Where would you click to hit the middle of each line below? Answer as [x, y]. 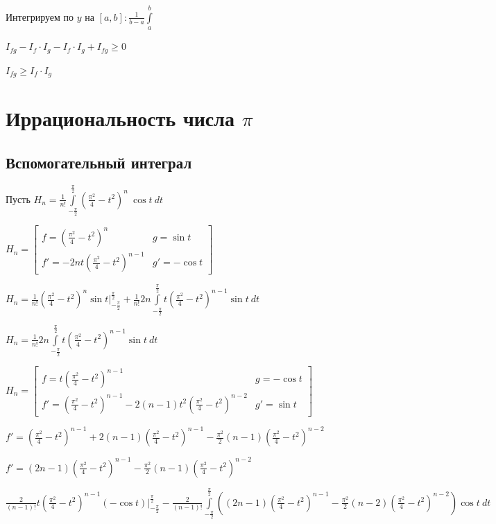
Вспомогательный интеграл [99, 162]
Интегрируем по [40, 16]
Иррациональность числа [120, 118]
